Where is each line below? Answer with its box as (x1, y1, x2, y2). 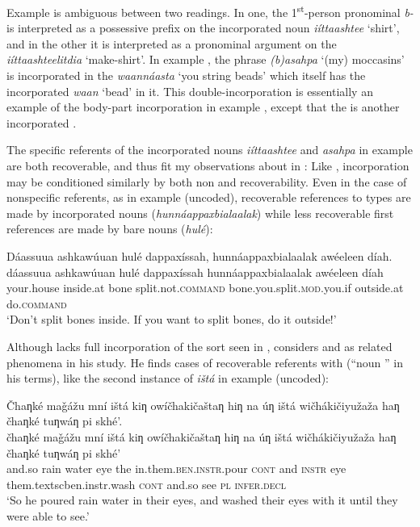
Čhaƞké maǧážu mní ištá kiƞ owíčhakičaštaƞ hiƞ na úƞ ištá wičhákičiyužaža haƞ (6, 396, 400, 413)
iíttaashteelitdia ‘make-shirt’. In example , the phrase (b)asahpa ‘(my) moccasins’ (6, 51, 405, 68)
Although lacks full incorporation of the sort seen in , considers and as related (6, 337, 393, 354)
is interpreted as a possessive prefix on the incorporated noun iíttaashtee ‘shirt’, (6, 19, 400, 36)
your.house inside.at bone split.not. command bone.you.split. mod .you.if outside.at (6, 279, 404, 296)
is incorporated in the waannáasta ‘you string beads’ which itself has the (6, 67, 366, 84)
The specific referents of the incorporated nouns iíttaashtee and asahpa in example (6, 141, 413, 158)
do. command (6, 295, 67, 312)
